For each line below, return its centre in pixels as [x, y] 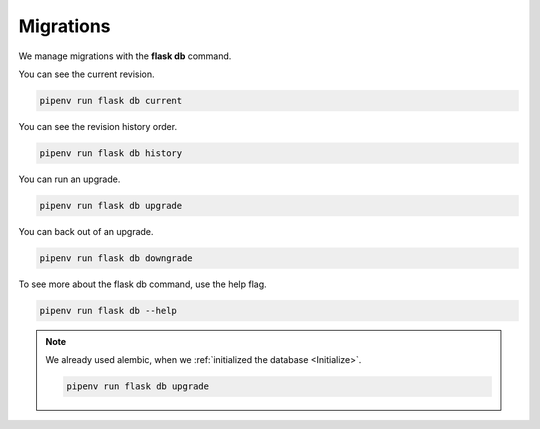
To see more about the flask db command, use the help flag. [142, 284]
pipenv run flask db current [111, 100]
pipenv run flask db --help [108, 310]
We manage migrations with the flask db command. [125, 56]
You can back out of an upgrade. [86, 231]
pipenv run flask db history [111, 153]
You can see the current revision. [86, 74]
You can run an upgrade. [69, 179]
